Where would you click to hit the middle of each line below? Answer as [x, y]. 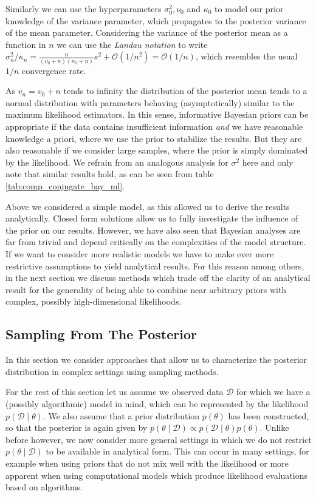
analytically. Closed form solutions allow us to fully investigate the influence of [152, 218]
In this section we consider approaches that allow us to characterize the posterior [156, 360]
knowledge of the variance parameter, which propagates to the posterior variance [156, 20]
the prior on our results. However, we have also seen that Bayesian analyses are [153, 230]
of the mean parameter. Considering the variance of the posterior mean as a [147, 32]
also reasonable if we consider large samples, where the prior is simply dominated [157, 150]
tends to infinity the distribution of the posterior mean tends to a [185, 91]
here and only [268, 162]
